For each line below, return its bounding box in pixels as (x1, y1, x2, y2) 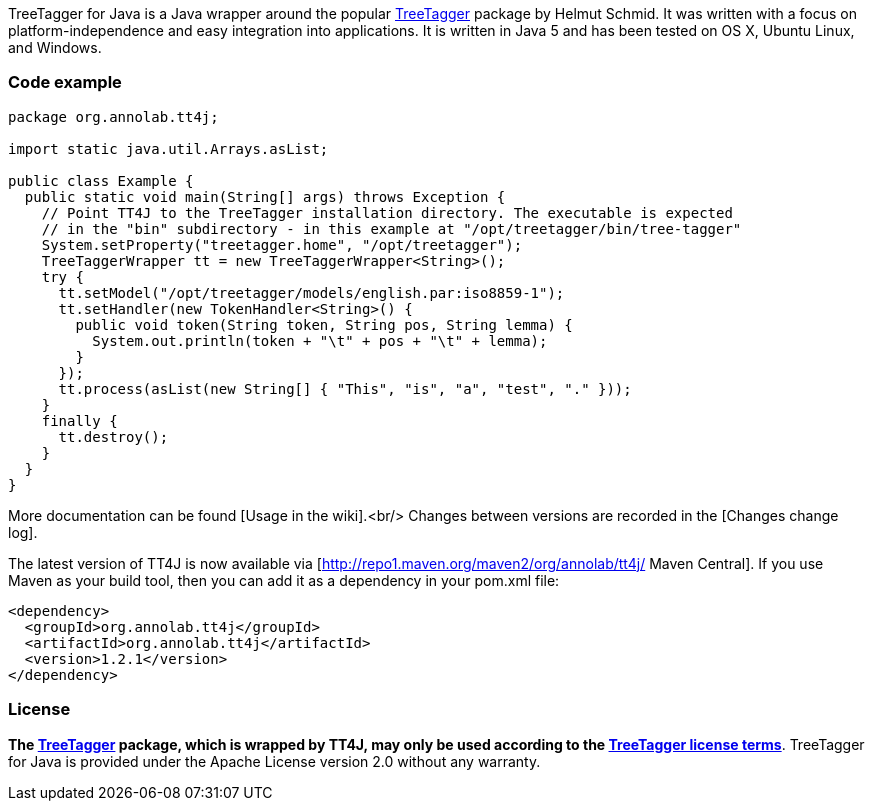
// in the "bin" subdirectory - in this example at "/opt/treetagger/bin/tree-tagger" (41, 220, 742, 237)
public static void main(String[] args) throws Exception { (24, 188, 506, 205)
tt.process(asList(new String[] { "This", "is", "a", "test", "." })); (58, 380, 632, 397)
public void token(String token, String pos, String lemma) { (75, 316, 573, 333)
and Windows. (8, 39, 102, 56)
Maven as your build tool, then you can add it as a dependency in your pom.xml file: (8, 571, 560, 589)
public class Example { (8, 172, 194, 189)
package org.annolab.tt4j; (8, 108, 219, 125)
